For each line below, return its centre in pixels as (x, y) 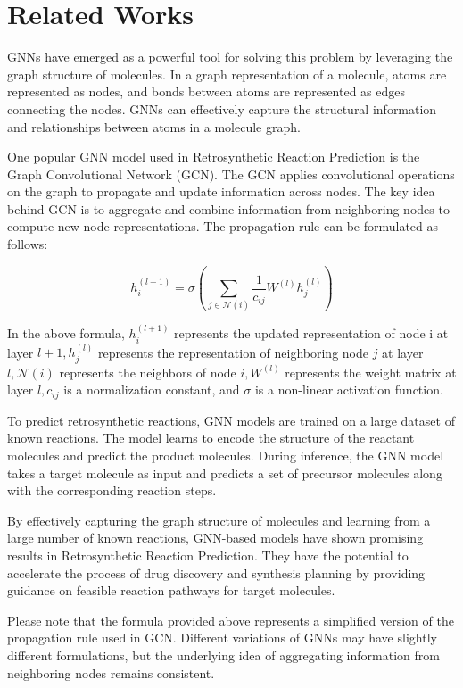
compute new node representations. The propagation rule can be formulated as (223, 226)
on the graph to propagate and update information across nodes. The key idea (221, 191)
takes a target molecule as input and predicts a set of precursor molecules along (225, 472)
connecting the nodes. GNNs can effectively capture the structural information (222, 108)
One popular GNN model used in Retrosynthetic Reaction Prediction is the (214, 157)
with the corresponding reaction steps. (112, 490)
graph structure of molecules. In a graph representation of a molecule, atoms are (227, 74)
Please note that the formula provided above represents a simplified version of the (231, 620)
